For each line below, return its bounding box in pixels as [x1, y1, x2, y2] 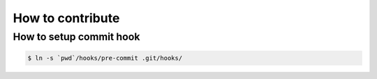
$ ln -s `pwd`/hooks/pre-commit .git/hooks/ [27, 54, 183, 62]
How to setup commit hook [13, 30, 140, 43]
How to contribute [13, 10, 120, 26]
